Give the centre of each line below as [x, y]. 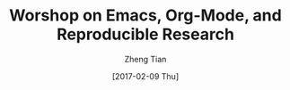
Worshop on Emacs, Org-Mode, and [145, 16]
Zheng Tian [145, 59]
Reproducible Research [145, 34]
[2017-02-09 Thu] [145, 76]
